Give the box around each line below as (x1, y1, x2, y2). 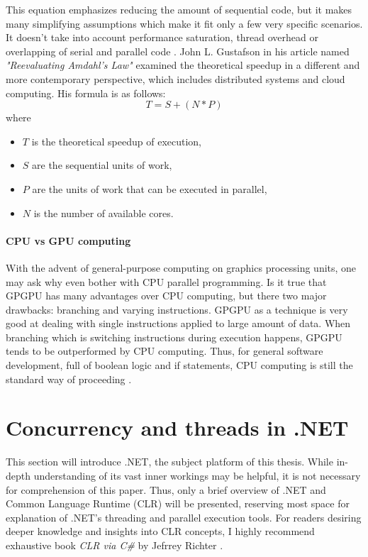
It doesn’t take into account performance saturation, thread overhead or (6, 30, 319, 45)
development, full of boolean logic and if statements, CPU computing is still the (6, 358, 353, 373)
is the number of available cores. (33, 205, 174, 220)
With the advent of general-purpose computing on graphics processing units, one (6, 260, 357, 275)
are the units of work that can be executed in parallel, (32, 181, 267, 196)
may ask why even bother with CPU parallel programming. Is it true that (6, 274, 327, 289)
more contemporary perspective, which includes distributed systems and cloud (6, 71, 345, 86)
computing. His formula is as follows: (6, 85, 166, 100)
